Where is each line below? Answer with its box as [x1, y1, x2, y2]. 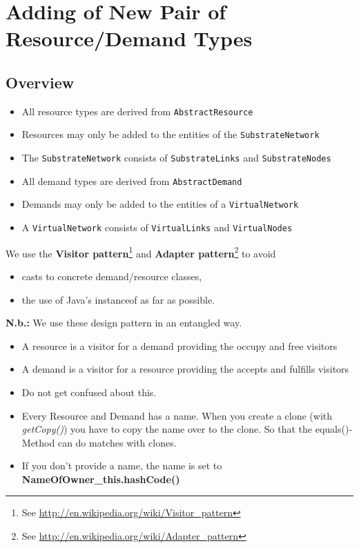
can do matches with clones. [57, 435, 177, 449]
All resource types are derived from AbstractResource [21, 104, 253, 118]
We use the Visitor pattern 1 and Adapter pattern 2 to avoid [6, 244, 276, 260]
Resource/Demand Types [6, 24, 253, 52]
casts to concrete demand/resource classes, [21, 268, 202, 283]
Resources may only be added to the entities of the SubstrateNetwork [21, 127, 320, 141]
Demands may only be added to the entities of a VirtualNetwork [21, 197, 299, 211]
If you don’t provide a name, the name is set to [21, 458, 222, 473]
